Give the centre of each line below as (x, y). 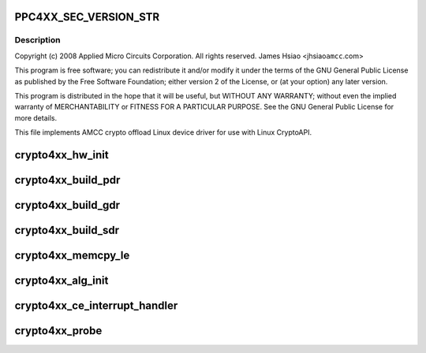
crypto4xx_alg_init (62, 281)
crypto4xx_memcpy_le (72, 255)
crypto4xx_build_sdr (67, 230)
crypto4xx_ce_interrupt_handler (96, 306)
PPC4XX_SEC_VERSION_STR (87, 17)
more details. (36, 117)
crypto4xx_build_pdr (67, 180)
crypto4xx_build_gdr (67, 205)
